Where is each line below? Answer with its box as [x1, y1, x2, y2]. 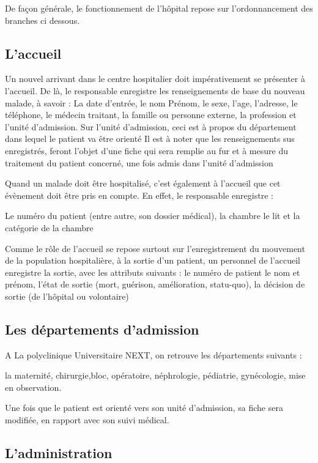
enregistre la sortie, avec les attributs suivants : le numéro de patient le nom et [5, 265, 300, 278]
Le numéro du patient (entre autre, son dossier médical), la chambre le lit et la [5, 209, 300, 222]
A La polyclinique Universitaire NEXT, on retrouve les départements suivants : [5, 348, 302, 361]
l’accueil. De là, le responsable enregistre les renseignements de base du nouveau [5, 84, 305, 97]
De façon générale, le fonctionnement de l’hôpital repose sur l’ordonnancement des [5, 2, 313, 14]
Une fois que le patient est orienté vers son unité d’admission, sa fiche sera [5, 401, 283, 414]
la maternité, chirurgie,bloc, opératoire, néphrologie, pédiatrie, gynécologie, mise [5, 369, 306, 382]
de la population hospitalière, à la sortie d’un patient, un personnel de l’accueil [5, 254, 301, 267]
